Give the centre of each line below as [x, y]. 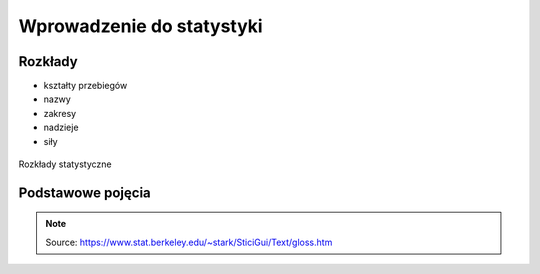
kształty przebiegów [85, 86]
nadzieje [61, 127]
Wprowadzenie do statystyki [141, 26]
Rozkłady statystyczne [65, 164]
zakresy [60, 113]
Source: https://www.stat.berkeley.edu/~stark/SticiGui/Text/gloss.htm [189, 242]
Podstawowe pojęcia [85, 192]
